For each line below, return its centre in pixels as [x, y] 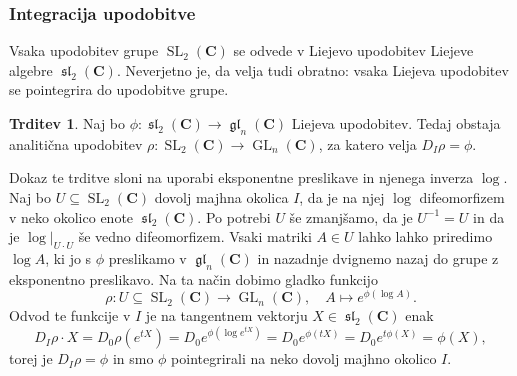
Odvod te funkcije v [70, 315]
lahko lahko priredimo [425, 236]
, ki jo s [68, 257]
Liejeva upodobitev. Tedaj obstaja [396, 123]
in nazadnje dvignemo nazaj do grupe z [378, 257]
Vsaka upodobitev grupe [84, 50]
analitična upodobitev [76, 143]
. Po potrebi [234, 216]
